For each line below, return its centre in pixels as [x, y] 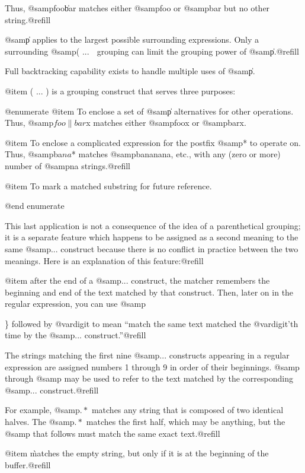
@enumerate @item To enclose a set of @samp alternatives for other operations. [149, 111]
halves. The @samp [40, 422]
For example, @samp [42, 410]
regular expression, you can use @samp [76, 304]
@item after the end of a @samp [63, 280]
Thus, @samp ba [34, 154]
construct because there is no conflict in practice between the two [179, 248]
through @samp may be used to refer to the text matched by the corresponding [149, 378]
